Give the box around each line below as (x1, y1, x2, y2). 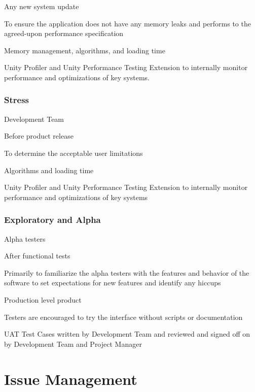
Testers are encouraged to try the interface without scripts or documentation (4, 311, 243, 322)
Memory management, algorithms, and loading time (4, 45, 165, 55)
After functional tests (4, 250, 70, 261)
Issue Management (4, 368, 137, 389)
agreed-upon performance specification (4, 28, 124, 39)
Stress (4, 93, 29, 106)
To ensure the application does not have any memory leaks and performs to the (4, 18, 251, 28)
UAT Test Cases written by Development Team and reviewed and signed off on (4, 329, 250, 339)
